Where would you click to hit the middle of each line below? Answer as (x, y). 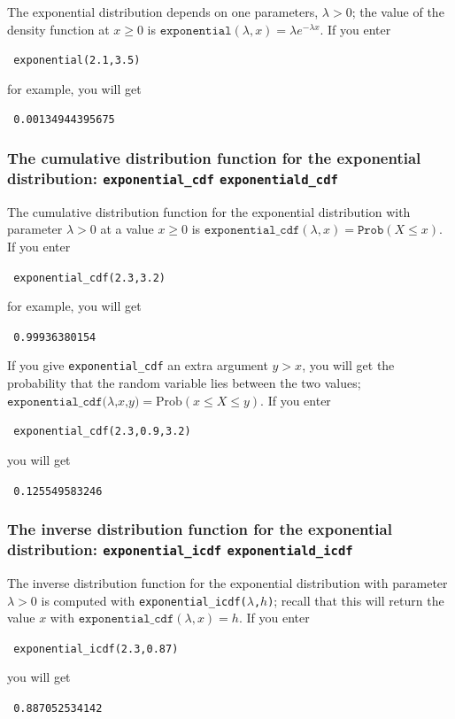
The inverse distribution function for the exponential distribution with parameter (227, 582)
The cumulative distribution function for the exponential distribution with (209, 211)
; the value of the (398, 12)
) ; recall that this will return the (356, 600)
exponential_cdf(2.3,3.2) (89, 278)
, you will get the (348, 365)
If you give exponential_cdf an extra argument (138, 365)
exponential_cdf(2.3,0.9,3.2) (102, 432)
